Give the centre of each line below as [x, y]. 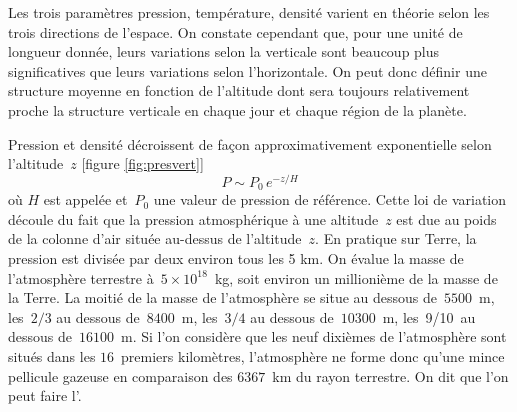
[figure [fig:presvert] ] [142, 163]
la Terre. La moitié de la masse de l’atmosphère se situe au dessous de [223, 297]
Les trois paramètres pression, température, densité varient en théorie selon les [249, 12]
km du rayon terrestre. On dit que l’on [390, 375]
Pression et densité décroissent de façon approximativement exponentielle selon [250, 143]
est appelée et [85, 199]
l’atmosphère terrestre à [81, 277]
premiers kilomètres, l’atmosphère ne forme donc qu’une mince [313, 356]
